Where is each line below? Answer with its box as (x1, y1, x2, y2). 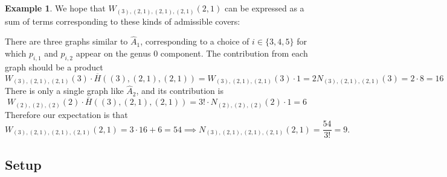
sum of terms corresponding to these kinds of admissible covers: (5, 14, 240, 27)
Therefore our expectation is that (5, 108, 128, 120)
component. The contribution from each (160, 46, 308, 59)
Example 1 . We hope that (5, 2, 106, 14)
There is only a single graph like (5, 84, 124, 97)
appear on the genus (76, 46, 151, 59)
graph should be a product (5, 60, 103, 73)
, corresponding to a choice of (140, 35, 249, 48)
